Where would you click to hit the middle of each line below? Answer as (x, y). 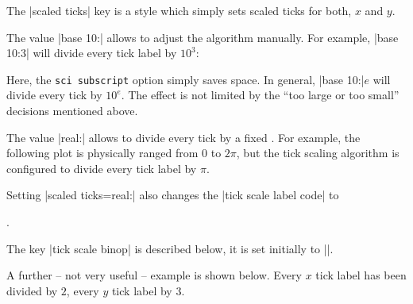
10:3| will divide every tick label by (92, 53)
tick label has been (361, 275)
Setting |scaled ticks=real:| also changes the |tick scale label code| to (173, 195)
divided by (32, 290)
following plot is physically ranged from (102, 153)
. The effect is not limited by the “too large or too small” (260, 95)
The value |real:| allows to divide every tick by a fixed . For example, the (183, 137)
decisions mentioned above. (72, 111)
